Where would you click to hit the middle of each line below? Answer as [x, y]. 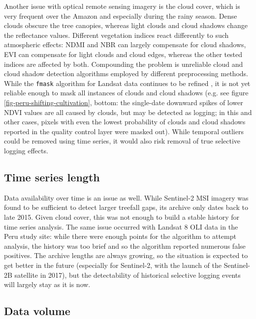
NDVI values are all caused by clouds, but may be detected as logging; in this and [128, 112]
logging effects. [26, 150]
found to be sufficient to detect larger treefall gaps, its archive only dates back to [126, 207]
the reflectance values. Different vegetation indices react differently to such [116, 35]
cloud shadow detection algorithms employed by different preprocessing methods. [126, 73]
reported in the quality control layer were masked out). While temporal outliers [124, 131]
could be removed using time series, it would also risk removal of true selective [122, 141]
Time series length [52, 177]
